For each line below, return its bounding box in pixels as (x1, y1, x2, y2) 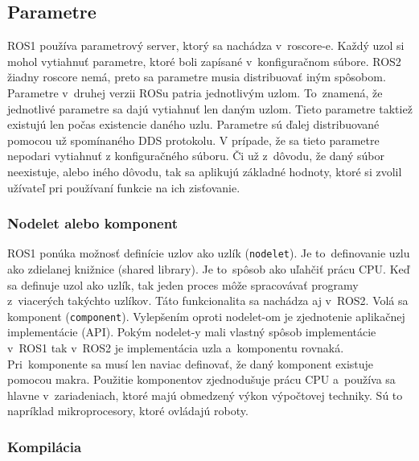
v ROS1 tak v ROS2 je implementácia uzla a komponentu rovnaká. (7, 340, 344, 356)
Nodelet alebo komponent (7, 213, 178, 233)
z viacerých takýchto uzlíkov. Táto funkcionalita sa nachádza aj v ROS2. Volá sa (7, 292, 409, 309)
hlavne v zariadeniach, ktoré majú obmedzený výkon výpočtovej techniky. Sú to (7, 386, 403, 403)
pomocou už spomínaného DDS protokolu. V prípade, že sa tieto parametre (7, 131, 380, 148)
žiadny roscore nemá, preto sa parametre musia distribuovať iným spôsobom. (7, 68, 386, 85)
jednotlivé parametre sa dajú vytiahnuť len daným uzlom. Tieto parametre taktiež (7, 100, 413, 117)
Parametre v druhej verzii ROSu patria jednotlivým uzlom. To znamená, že (7, 84, 383, 101)
